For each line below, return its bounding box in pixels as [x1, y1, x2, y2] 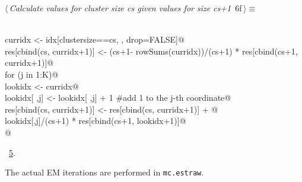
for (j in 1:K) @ [5, 68, 59, 80]
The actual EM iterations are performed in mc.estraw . [5, 166, 204, 178]
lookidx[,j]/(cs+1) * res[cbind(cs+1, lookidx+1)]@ [5, 114, 186, 127]
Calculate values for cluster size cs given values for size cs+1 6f [9, 2, 242, 14]
